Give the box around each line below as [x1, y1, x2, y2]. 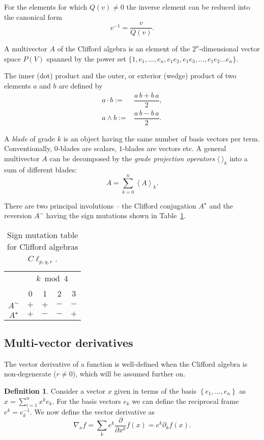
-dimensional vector [199, 43, 260, 54]
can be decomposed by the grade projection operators [49, 153, 215, 163]
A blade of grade [4, 133, 55, 143]
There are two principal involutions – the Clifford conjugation [4, 200, 196, 211]
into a [229, 153, 248, 163]
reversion [4, 210, 32, 221]
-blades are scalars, [57, 143, 117, 154]
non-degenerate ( [4, 368, 56, 379]
